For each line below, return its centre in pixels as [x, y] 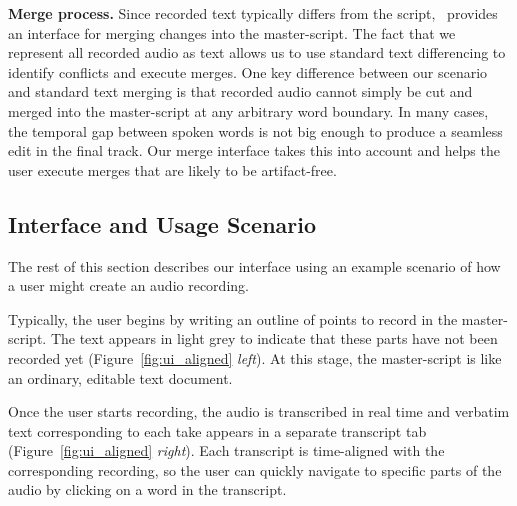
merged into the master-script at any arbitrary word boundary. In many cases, [248, 110]
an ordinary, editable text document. [120, 377]
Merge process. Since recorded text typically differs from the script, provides [253, 13]
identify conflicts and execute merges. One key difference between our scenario [248, 71]
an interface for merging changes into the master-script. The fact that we [232, 32]
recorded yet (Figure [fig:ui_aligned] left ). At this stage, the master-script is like [255, 357]
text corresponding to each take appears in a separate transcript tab [217, 430]
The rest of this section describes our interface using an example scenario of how [254, 265]
